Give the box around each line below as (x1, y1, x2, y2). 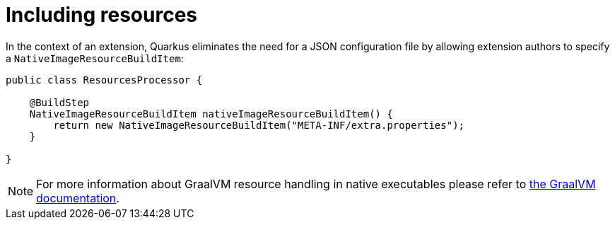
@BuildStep (29, 96, 90, 108)
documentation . (36, 190, 119, 205)
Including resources (6, 3, 198, 27)
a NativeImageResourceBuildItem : (6, 52, 184, 64)
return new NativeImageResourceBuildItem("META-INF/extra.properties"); (53, 119, 465, 131)
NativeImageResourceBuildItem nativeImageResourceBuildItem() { (29, 108, 393, 120)
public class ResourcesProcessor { (6, 74, 203, 86)
